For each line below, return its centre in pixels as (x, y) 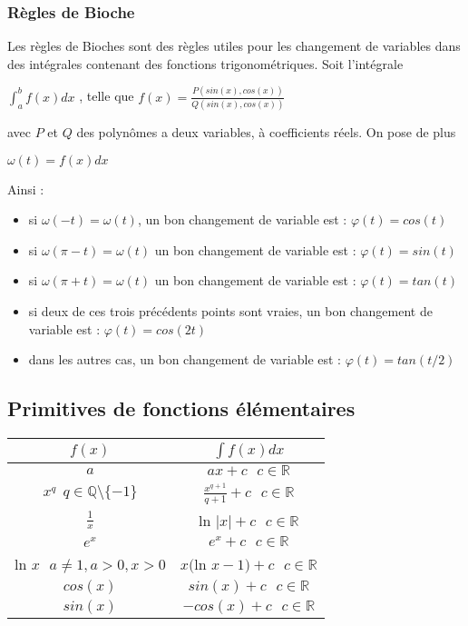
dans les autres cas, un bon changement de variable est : (185, 359)
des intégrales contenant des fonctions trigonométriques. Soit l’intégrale (205, 63)
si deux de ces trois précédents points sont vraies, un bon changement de (230, 311)
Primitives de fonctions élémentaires (181, 408)
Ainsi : (26, 189)
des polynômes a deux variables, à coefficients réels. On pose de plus (266, 132)
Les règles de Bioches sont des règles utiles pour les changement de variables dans (234, 46)
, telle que (107, 96)
